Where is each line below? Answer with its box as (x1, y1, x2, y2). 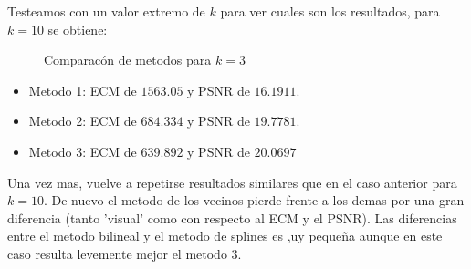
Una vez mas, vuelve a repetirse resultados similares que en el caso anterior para (7, 172, 457, 191)
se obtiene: (47, 19, 108, 38)
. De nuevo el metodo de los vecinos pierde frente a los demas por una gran (43, 191, 465, 210)
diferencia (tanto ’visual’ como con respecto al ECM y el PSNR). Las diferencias (7, 208, 457, 227)
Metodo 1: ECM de (28, 80, 137, 99)
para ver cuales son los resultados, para (220, 2, 440, 20)
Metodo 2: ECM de (28, 111, 137, 130)
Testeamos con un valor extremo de (7, 2, 205, 20)
